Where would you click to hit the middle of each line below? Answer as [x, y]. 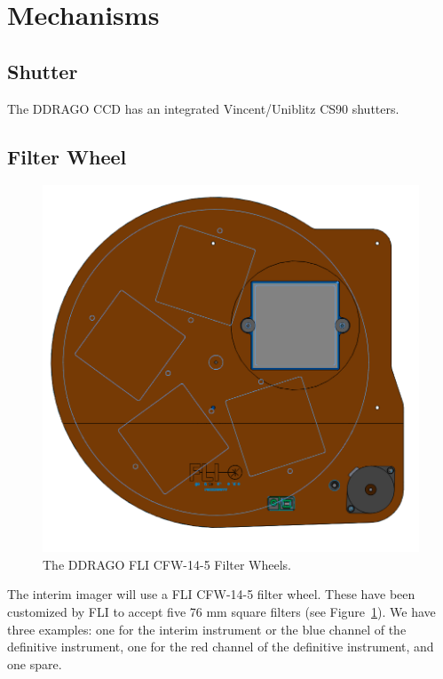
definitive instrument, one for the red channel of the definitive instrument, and [221, 647]
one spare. [35, 663]
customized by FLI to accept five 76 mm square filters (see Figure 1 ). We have [221, 612]
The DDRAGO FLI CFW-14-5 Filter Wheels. [167, 564]
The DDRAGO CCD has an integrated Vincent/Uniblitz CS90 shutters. [203, 108]
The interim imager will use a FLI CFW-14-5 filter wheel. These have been [211, 594]
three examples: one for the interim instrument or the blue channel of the [207, 629]
